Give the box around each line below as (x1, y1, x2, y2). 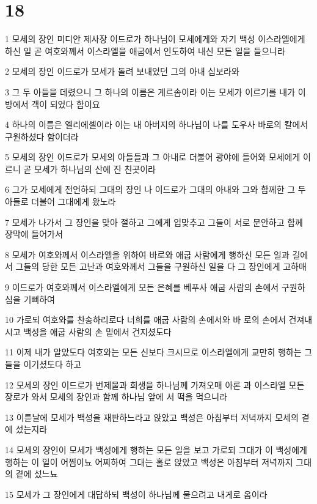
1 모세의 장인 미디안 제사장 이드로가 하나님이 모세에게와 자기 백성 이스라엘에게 (5, 32, 305, 45)
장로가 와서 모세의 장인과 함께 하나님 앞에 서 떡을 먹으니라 (5, 390, 227, 403)
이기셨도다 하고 (23, 358, 82, 370)
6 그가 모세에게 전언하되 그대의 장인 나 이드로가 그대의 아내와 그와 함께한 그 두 (5, 183, 306, 196)
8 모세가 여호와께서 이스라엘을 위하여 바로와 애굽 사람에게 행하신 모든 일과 (5, 248, 290, 261)
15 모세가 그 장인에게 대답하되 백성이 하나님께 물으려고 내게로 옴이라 (5, 487, 268, 500)
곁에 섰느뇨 (15, 467, 58, 480)
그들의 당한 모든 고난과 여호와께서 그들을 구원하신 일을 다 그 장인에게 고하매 (15, 260, 307, 273)
